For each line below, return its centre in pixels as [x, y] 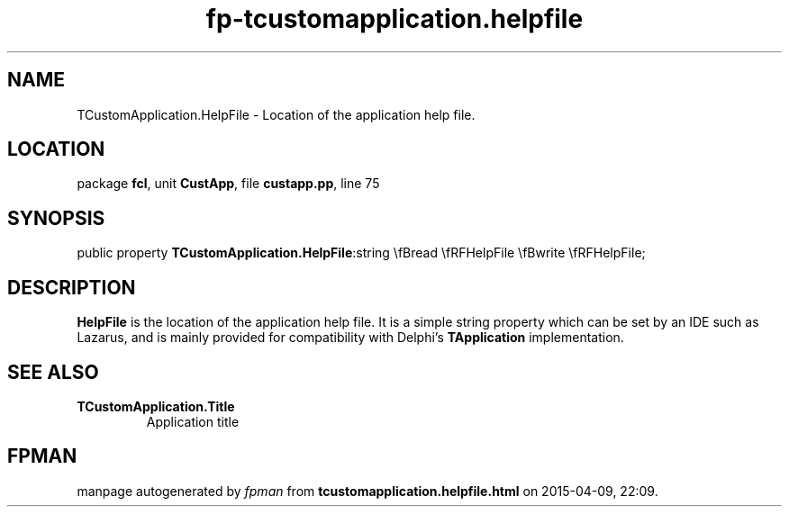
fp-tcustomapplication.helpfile [394, 19]
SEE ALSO [53, 372]
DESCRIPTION [72, 287]
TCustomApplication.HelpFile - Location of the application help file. [276, 114]
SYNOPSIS [56, 218]
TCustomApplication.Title [156, 406]
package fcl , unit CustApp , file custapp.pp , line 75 [228, 184]
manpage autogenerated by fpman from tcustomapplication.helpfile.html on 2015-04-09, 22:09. [367, 491]
